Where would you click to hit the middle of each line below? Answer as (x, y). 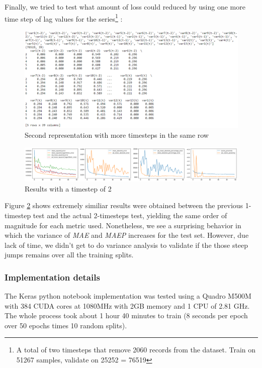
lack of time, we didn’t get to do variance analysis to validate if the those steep (126, 245)
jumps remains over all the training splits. (69, 255)
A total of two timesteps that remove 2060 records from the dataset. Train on (136, 350)
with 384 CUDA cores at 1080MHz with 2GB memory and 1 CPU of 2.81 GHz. (127, 305)
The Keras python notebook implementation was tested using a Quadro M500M (128, 296)
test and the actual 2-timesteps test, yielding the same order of (130, 215)
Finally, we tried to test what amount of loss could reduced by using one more (125, 7)
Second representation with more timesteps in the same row (117, 135)
